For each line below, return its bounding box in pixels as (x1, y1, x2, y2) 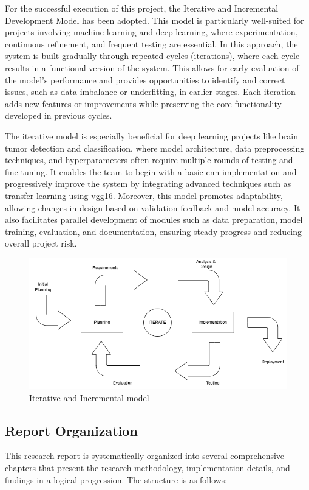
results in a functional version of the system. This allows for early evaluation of (5, 61, 299, 74)
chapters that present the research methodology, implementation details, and (5, 461, 290, 474)
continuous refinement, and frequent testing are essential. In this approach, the (5, 37, 298, 50)
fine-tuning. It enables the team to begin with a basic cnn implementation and (5, 165, 297, 178)
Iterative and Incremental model (29, 391, 149, 404)
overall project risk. (5, 237, 77, 250)
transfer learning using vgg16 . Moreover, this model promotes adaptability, (5, 189, 283, 201)
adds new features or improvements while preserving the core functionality (5, 97, 282, 110)
